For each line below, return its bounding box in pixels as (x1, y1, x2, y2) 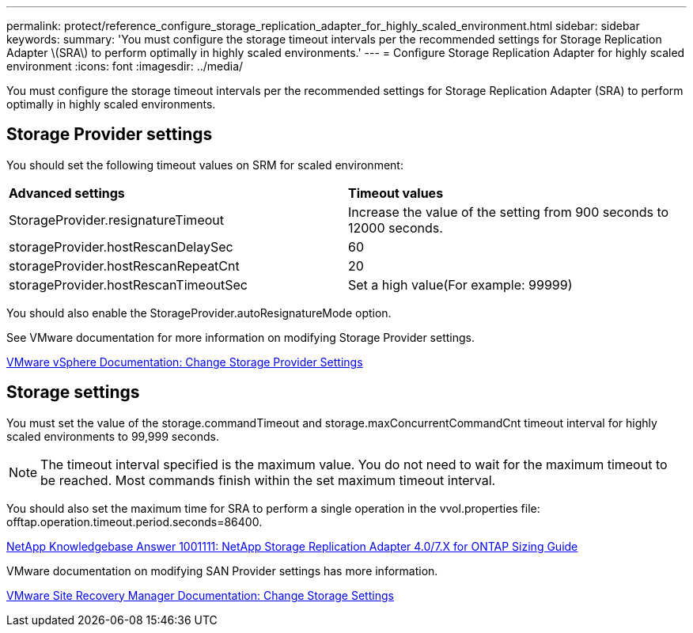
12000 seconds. (348, 219, 443, 236)
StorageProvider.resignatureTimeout (9, 211, 224, 228)
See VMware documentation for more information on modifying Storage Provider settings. (6, 330, 475, 344)
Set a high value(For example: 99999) (348, 276, 573, 293)
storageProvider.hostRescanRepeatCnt (9, 257, 240, 274)
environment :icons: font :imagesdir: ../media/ (6, 59, 244, 73)
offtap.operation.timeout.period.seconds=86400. (6, 514, 263, 529)
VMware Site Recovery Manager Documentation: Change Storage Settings (6, 588, 394, 602)
